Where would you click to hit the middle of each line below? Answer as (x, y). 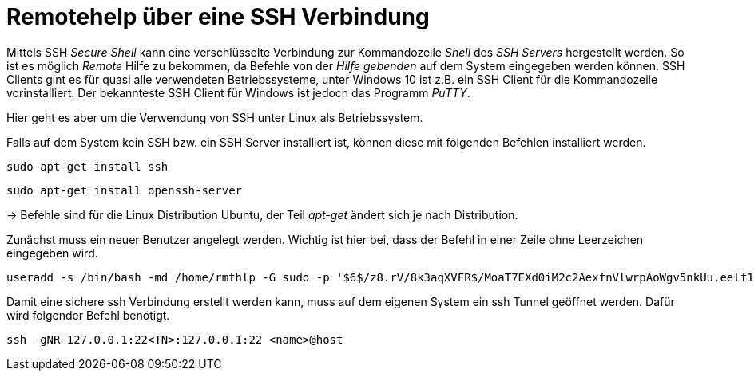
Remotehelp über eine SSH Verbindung (218, 17)
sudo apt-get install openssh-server (125, 190)
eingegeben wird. (52, 253)
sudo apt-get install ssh (87, 166)
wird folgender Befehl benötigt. (88, 315)
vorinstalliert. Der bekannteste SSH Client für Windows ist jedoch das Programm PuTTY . (238, 92)
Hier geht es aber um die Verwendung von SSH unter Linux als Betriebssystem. (215, 117)
